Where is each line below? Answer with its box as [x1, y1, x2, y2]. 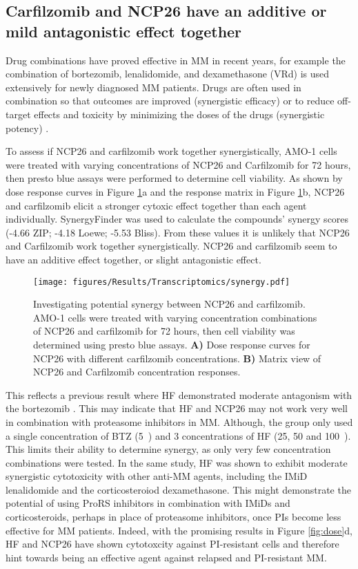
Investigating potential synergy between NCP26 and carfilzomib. [33, 297, 306, 311]
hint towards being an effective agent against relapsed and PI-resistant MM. [6, 550, 327, 564]
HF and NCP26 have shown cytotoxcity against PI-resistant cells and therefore [6, 537, 339, 551]
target [6, 106, 31, 121]
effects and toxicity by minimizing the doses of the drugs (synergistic [34, 106, 325, 121]
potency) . [6, 120, 49, 135]
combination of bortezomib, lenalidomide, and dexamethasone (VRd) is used [6, 66, 330, 81]
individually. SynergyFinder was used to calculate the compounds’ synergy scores [6, 212, 349, 226]
